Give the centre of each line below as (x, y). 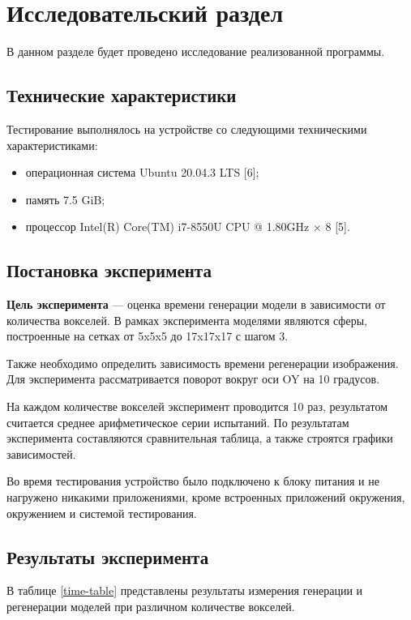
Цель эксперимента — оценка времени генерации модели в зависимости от (196, 304)
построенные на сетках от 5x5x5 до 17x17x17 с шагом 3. (148, 336)
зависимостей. (41, 453)
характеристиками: (52, 145)
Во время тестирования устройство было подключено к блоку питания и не (193, 481)
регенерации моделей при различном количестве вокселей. (151, 607)
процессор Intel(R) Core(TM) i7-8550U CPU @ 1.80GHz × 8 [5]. (188, 227)
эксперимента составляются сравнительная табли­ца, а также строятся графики (200, 438)
